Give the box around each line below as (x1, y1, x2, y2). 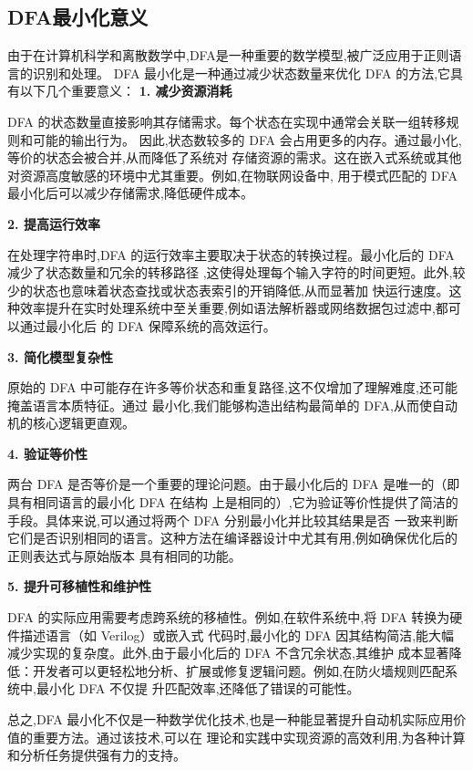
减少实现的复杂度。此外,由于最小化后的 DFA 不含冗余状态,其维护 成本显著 (7, 643, 449, 662)
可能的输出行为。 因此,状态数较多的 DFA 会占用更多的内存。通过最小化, (32, 130, 462, 149)
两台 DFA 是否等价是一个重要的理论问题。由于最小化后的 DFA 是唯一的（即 (7, 474, 460, 494)
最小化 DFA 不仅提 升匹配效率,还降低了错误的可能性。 (36, 679, 360, 698)
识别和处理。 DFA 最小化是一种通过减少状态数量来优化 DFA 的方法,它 (32, 63, 451, 82)
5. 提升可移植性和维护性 (7, 577, 151, 596)
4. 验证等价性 (7, 443, 87, 463)
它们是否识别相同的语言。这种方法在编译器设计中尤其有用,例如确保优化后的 (7, 528, 458, 547)
